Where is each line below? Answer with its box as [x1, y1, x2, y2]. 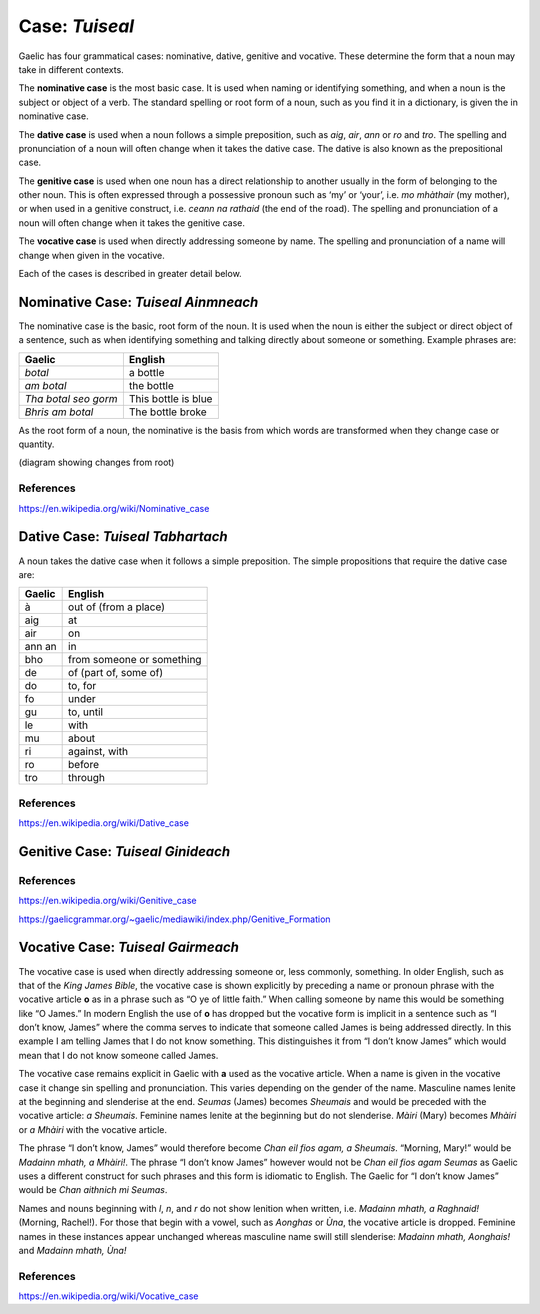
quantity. [18, 438, 55, 450]
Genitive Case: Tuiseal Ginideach [18, 843, 230, 860]
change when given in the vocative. [18, 249, 165, 261]
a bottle [128, 365, 165, 379]
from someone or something [68, 653, 202, 667]
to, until [68, 705, 104, 719]
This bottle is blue [128, 391, 213, 405]
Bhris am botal [24, 405, 94, 419]
